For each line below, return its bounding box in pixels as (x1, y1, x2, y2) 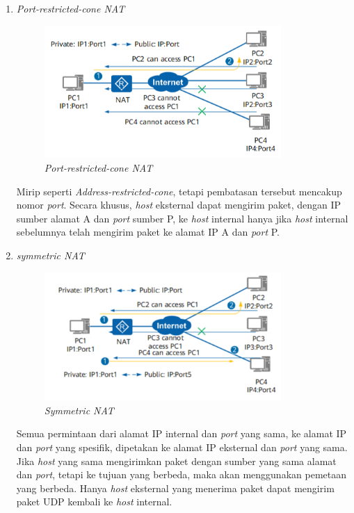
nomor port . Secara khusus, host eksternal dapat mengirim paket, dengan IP (16, 197, 341, 212)
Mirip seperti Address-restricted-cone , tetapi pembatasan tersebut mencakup (16, 184, 342, 198)
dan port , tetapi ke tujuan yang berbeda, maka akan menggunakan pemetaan (16, 467, 346, 482)
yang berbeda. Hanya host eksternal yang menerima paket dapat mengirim (16, 480, 335, 495)
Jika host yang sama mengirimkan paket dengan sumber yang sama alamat (16, 453, 337, 468)
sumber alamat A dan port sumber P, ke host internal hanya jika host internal (16, 211, 348, 225)
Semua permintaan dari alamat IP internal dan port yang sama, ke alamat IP (16, 426, 347, 441)
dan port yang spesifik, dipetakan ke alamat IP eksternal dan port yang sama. (16, 440, 348, 455)
